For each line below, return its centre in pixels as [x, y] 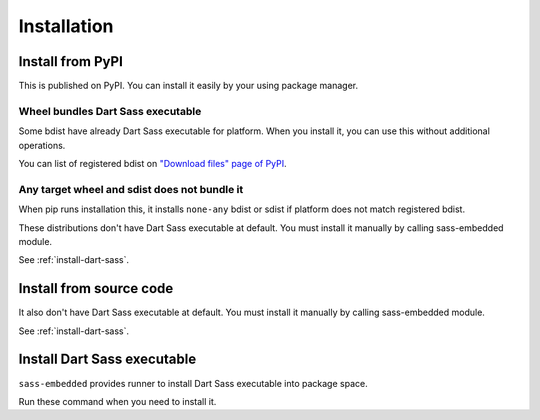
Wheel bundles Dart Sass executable [110, 111]
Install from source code [96, 288]
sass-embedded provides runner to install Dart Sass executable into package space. [193, 383]
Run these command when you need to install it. [117, 401]
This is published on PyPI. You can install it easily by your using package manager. [188, 86]
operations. [42, 145]
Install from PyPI [71, 61]
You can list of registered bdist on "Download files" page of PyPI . [152, 163]
